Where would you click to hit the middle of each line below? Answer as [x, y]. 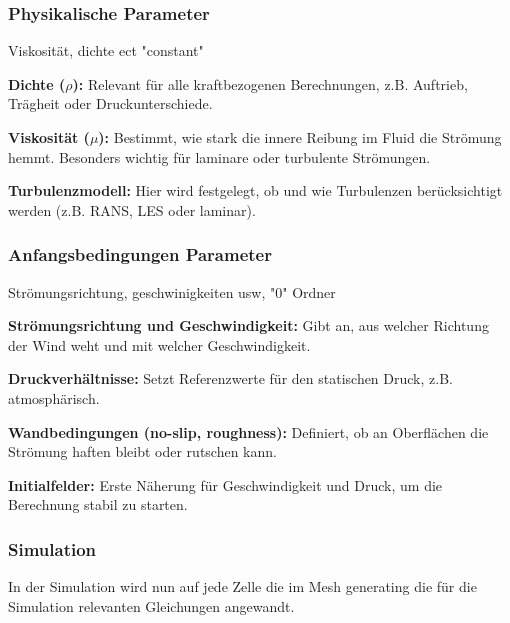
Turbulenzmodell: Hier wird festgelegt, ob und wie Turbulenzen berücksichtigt [255, 190]
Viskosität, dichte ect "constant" [106, 50]
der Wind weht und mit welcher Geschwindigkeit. [159, 344]
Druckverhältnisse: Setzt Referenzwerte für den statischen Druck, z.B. [230, 378]
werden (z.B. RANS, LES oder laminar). [132, 209]
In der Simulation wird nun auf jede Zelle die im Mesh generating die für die [242, 586]
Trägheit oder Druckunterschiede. [110, 103]
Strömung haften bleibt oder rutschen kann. [142, 451]
